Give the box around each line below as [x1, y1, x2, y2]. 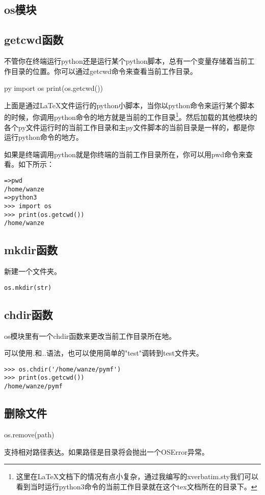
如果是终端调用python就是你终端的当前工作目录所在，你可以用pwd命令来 [4, 148, 246, 159]
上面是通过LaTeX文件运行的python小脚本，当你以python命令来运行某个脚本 [4, 100, 255, 110]
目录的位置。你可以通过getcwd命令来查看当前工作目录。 [11, 65, 197, 76]
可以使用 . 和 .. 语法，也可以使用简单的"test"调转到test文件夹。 [4, 348, 203, 358]
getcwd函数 [4, 32, 64, 47]
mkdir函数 [4, 242, 58, 258]
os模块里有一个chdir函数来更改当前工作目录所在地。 [4, 330, 176, 341]
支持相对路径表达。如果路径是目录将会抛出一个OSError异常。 [4, 446, 209, 457]
